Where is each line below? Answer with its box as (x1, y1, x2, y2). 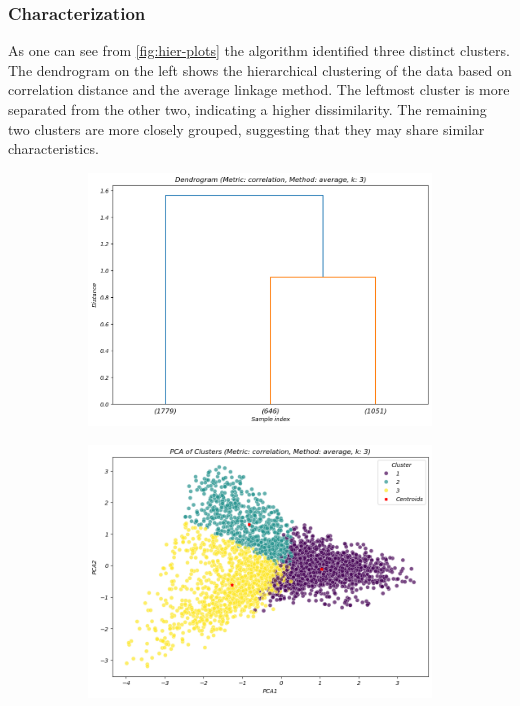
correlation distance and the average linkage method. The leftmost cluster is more (8, 79, 510, 100)
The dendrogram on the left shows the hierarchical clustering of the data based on (8, 59, 512, 80)
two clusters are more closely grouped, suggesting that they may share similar (8, 118, 485, 139)
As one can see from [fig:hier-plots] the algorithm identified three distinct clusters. (8, 40, 510, 61)
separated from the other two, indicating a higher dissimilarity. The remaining (8, 99, 487, 119)
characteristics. (8, 138, 99, 159)
